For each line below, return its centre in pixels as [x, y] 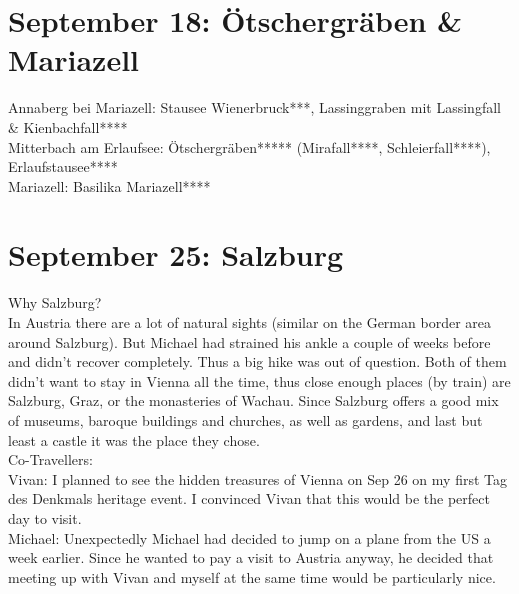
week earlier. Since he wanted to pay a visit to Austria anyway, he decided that [251, 557]
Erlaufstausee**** [63, 166]
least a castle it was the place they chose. [134, 439]
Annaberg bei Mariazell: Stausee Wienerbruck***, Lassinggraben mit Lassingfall [254, 107]
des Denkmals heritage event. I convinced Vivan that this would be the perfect [249, 498]
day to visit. [45, 517]
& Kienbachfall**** [68, 126]
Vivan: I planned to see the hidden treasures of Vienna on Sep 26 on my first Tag [257, 478]
